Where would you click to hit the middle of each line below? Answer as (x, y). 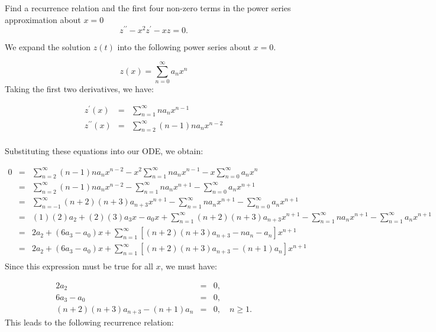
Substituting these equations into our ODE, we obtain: (104, 151)
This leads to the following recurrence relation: (89, 322)
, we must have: (189, 266)
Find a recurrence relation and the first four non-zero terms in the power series (148, 8)
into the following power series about (184, 47)
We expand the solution (48, 47)
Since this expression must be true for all (79, 266)
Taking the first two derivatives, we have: (79, 88)
